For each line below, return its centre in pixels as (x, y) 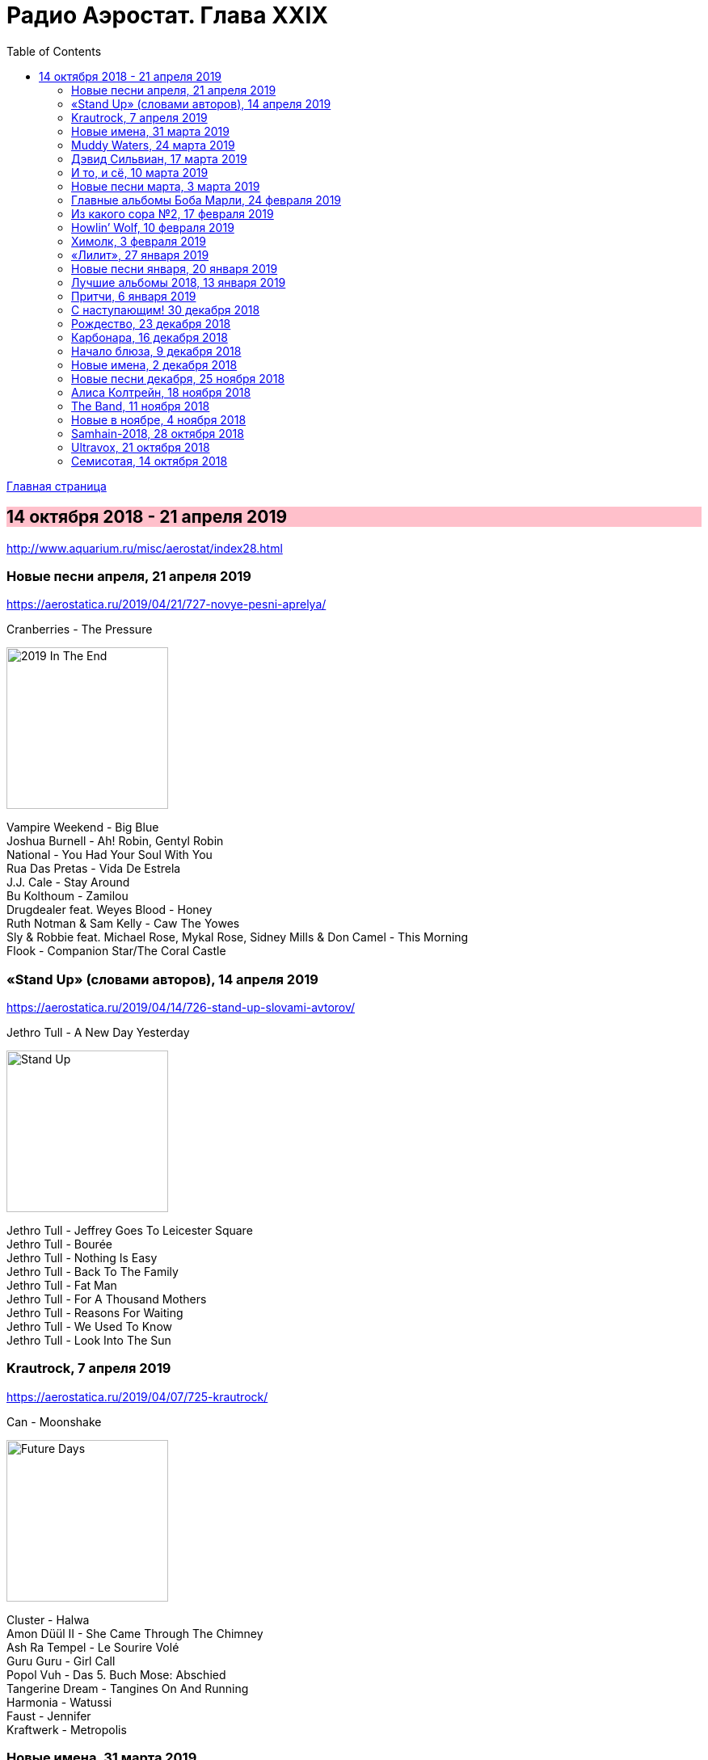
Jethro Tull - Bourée (59, 1244)
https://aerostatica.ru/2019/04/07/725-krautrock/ (137, 1396)
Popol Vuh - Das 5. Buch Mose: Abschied (116, 1674)
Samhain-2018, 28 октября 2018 (158, 433)
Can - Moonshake (54, 1421)
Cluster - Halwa (48, 1619)
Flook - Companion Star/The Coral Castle (116, 951)
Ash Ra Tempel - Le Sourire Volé (93, 1647)
